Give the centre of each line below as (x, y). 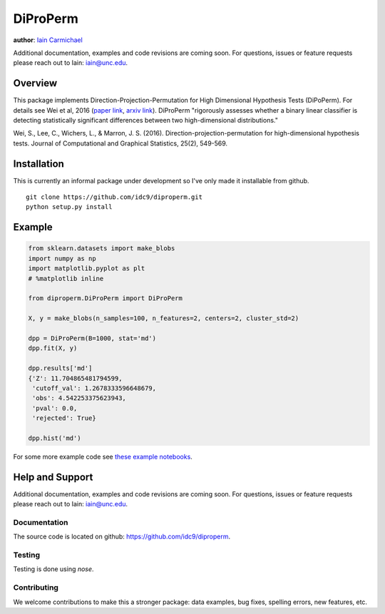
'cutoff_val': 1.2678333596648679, (94, 388)
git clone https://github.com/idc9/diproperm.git (114, 197)
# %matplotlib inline (66, 278)
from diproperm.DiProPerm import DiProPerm (106, 298)
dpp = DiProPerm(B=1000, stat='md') (92, 338)
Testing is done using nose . (53, 569)
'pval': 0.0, (55, 408)
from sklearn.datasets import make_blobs (102, 249)
